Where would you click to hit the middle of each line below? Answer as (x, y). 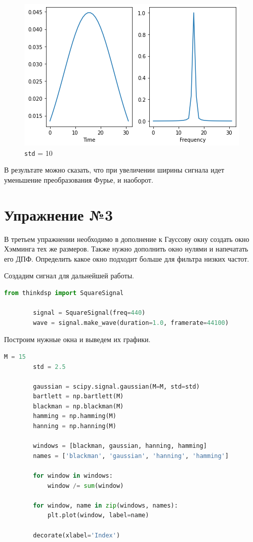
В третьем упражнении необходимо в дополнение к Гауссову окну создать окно (127, 239)
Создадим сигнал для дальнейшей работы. (69, 276)
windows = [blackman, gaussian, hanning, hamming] (120, 446)
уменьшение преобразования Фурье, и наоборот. (79, 179)
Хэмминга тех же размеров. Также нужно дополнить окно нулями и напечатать (126, 249)
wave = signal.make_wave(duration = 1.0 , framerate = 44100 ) (131, 323)
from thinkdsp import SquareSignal (64, 293)
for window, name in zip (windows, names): (106, 505)
